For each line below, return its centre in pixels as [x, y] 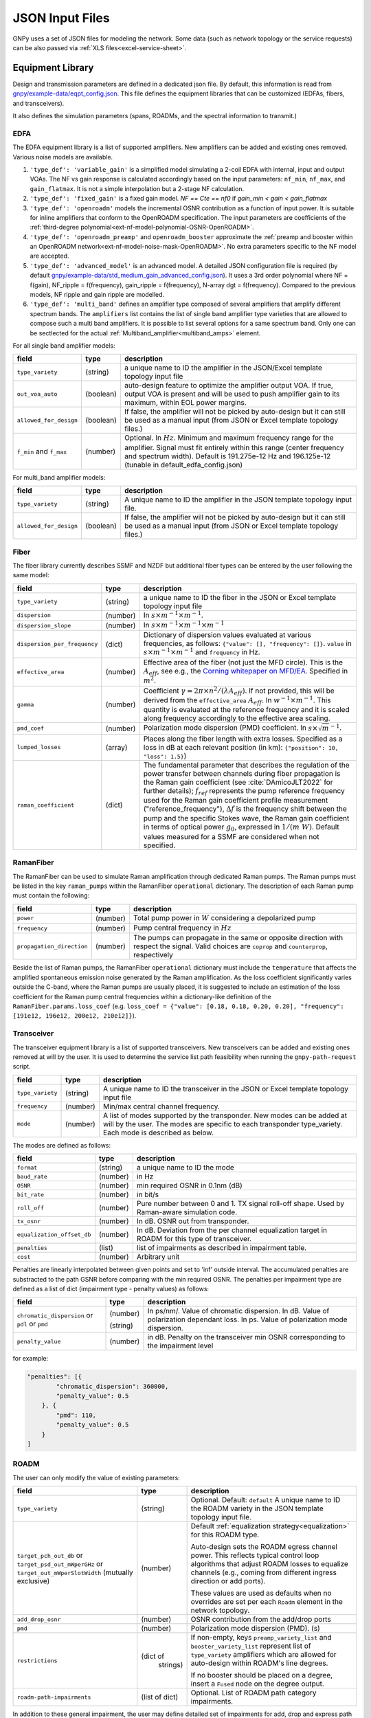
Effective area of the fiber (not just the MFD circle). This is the [243, 662]
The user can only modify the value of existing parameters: [96, 1477]
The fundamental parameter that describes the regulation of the [246, 765]
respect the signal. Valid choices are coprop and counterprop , [230, 946]
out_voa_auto [37, 394]
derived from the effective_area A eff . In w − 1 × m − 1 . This [237, 700]
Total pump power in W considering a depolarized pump [224, 917]
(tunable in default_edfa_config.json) [184, 465]
